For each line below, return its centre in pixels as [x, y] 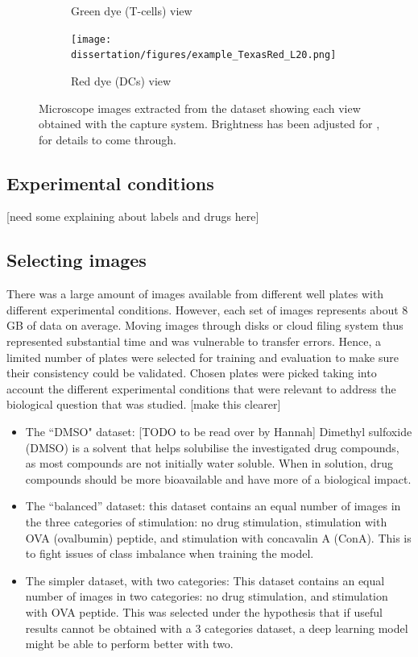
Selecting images [77, 260]
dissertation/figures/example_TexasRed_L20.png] [204, 55]
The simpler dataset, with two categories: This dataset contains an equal [205, 580]
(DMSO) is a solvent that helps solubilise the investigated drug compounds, [212, 447]
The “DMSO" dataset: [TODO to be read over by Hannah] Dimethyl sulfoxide [219, 432]
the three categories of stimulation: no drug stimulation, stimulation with [206, 522]
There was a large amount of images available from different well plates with [195, 294]
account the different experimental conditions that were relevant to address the [201, 388]
